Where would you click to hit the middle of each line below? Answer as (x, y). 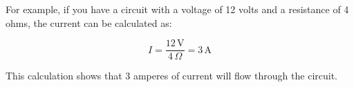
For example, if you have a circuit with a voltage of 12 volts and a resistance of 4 (177, 9)
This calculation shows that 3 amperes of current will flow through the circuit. (172, 76)
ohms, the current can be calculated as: (89, 22)
